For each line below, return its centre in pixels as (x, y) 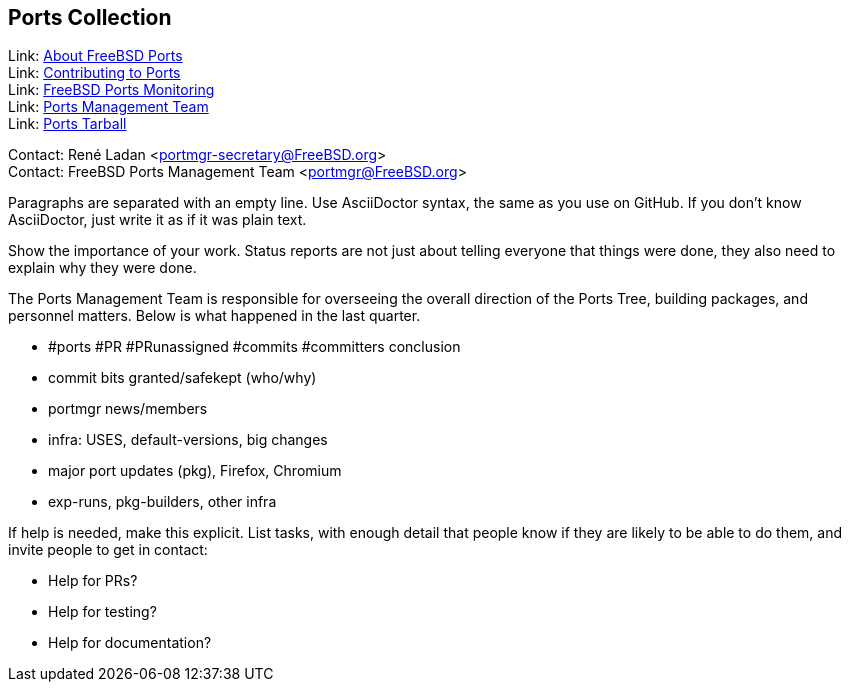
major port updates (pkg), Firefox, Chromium (195, 471)
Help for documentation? (130, 643)
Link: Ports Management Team (108, 107)
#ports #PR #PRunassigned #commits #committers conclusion (254, 347)
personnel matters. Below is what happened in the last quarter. (214, 316)
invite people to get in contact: (108, 550)
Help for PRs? (93, 581)
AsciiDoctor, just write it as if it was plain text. (157, 220)
